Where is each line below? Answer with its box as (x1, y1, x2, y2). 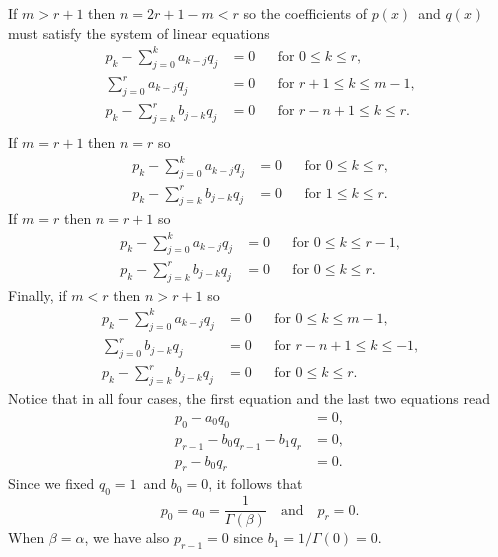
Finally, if (8, 284, 67, 305)
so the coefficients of (243, 3, 367, 23)
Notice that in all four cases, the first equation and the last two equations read (8, 388, 490, 409)
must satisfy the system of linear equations (8, 22, 270, 43)
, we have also (84, 527, 170, 548)
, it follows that (208, 473, 303, 494)
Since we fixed (8, 473, 95, 494)
